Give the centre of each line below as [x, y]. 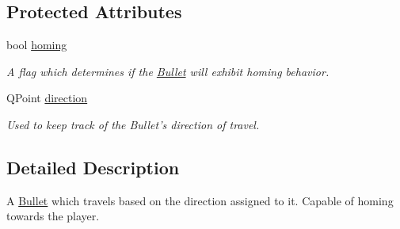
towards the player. [53, 216]
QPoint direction [47, 98]
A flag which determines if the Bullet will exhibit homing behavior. [168, 71]
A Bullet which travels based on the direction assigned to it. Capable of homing [200, 200]
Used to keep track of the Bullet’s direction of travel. [133, 124]
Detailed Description [93, 167]
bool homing [37, 45]
